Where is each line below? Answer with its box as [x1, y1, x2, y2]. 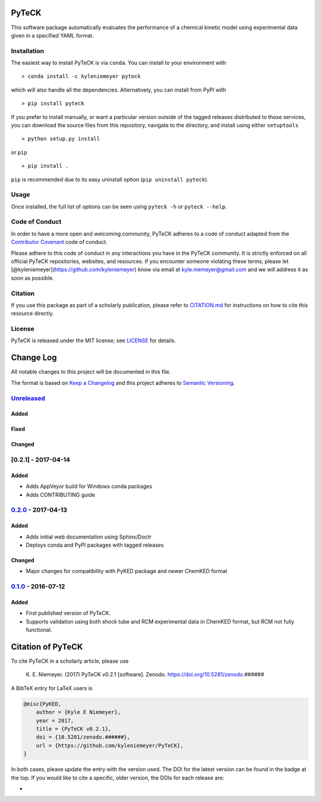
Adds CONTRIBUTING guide [26, 491, 95, 498]
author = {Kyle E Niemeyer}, [36, 709, 121, 716]
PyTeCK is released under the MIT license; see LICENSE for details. [11, 337, 176, 344]
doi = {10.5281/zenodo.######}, [36, 734, 131, 741]
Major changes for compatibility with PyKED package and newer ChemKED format [26, 568, 228, 575]
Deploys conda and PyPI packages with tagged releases [26, 541, 164, 549]
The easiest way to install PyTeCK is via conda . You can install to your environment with [11, 59, 226, 67]
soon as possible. [11, 274, 54, 281]
